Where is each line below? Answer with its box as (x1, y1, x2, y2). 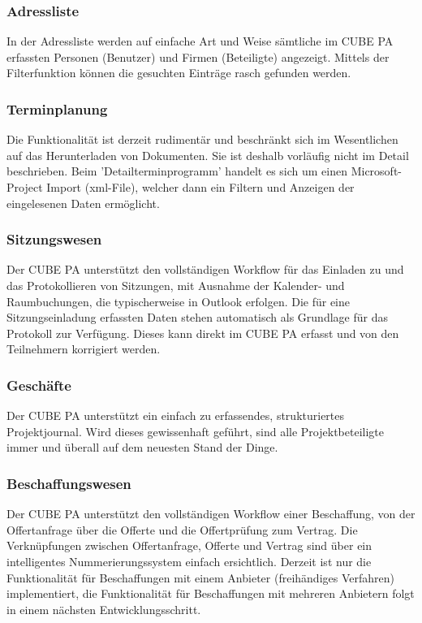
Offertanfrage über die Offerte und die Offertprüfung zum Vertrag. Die (6, 521, 358, 538)
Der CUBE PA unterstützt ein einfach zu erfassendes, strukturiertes (6, 407, 345, 424)
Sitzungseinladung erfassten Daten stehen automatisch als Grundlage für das (6, 309, 388, 326)
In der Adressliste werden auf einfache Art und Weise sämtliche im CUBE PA (6, 32, 394, 50)
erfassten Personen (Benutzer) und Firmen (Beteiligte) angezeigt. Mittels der (6, 48, 390, 65)
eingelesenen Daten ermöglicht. (6, 194, 160, 211)
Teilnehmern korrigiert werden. (6, 340, 161, 357)
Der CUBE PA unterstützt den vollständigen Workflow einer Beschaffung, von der (6, 505, 416, 522)
